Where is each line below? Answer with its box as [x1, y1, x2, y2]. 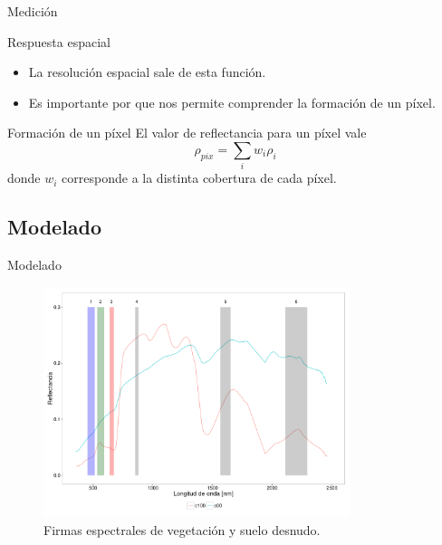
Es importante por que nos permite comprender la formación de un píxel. [28, 92, 436, 111]
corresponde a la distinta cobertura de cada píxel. [62, 168, 337, 187]
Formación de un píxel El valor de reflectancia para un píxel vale [7, 123, 367, 142]
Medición [7, 2, 58, 20]
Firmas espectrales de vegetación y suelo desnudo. [43, 520, 321, 539]
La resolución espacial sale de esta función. [28, 62, 266, 81]
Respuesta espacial [7, 32, 110, 51]
